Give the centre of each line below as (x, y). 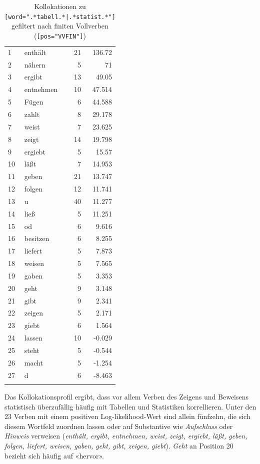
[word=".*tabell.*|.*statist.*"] (60, 17)
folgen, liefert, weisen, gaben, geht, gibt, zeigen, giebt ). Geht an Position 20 (119, 445)
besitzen (37, 238)
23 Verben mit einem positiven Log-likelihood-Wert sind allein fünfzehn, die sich (127, 416)
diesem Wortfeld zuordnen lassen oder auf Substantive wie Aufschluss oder (119, 426)
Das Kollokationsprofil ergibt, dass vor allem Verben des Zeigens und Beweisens (127, 397)
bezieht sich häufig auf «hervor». (54, 455)
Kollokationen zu (60, 6)
